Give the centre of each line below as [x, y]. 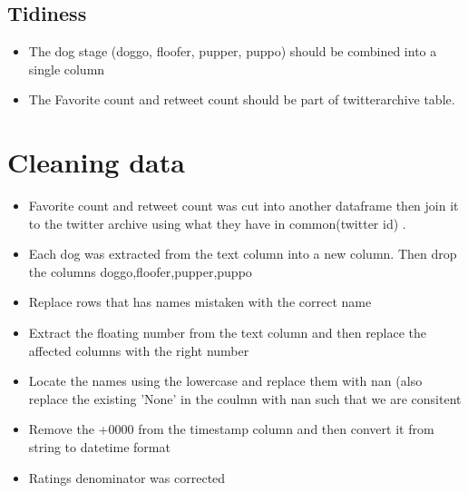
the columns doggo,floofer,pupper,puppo [140, 271]
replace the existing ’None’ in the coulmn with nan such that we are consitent [245, 398]
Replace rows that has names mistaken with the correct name [200, 302]
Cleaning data [96, 162]
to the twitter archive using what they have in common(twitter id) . [217, 223]
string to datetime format [99, 447]
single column [67, 69]
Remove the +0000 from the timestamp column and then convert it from [231, 429]
